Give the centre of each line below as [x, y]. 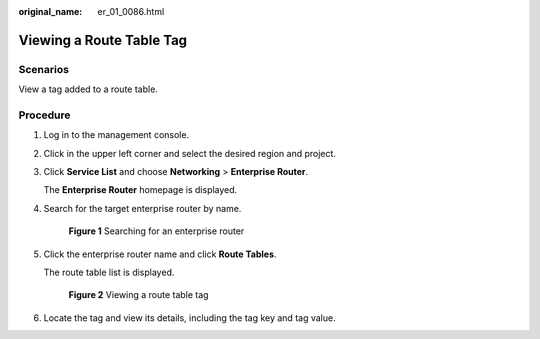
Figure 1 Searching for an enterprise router [156, 231]
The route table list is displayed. [109, 272]
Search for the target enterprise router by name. [142, 208]
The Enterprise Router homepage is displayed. [140, 190]
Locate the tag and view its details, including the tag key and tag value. [189, 317]
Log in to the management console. [116, 135]
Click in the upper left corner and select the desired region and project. [190, 153]
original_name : [50, 11]
